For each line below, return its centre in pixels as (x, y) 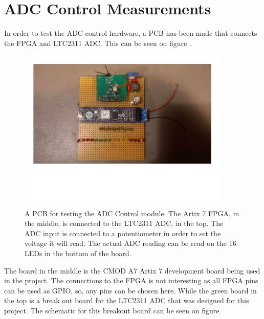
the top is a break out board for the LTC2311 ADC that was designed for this (127, 300)
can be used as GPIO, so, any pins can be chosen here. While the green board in (130, 290)
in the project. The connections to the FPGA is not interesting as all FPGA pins (131, 280)
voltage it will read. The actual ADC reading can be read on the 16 (130, 243)
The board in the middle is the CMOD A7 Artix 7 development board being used (132, 270)
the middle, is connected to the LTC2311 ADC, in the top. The (124, 223)
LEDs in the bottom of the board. (78, 253)
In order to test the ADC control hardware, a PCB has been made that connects (131, 33)
